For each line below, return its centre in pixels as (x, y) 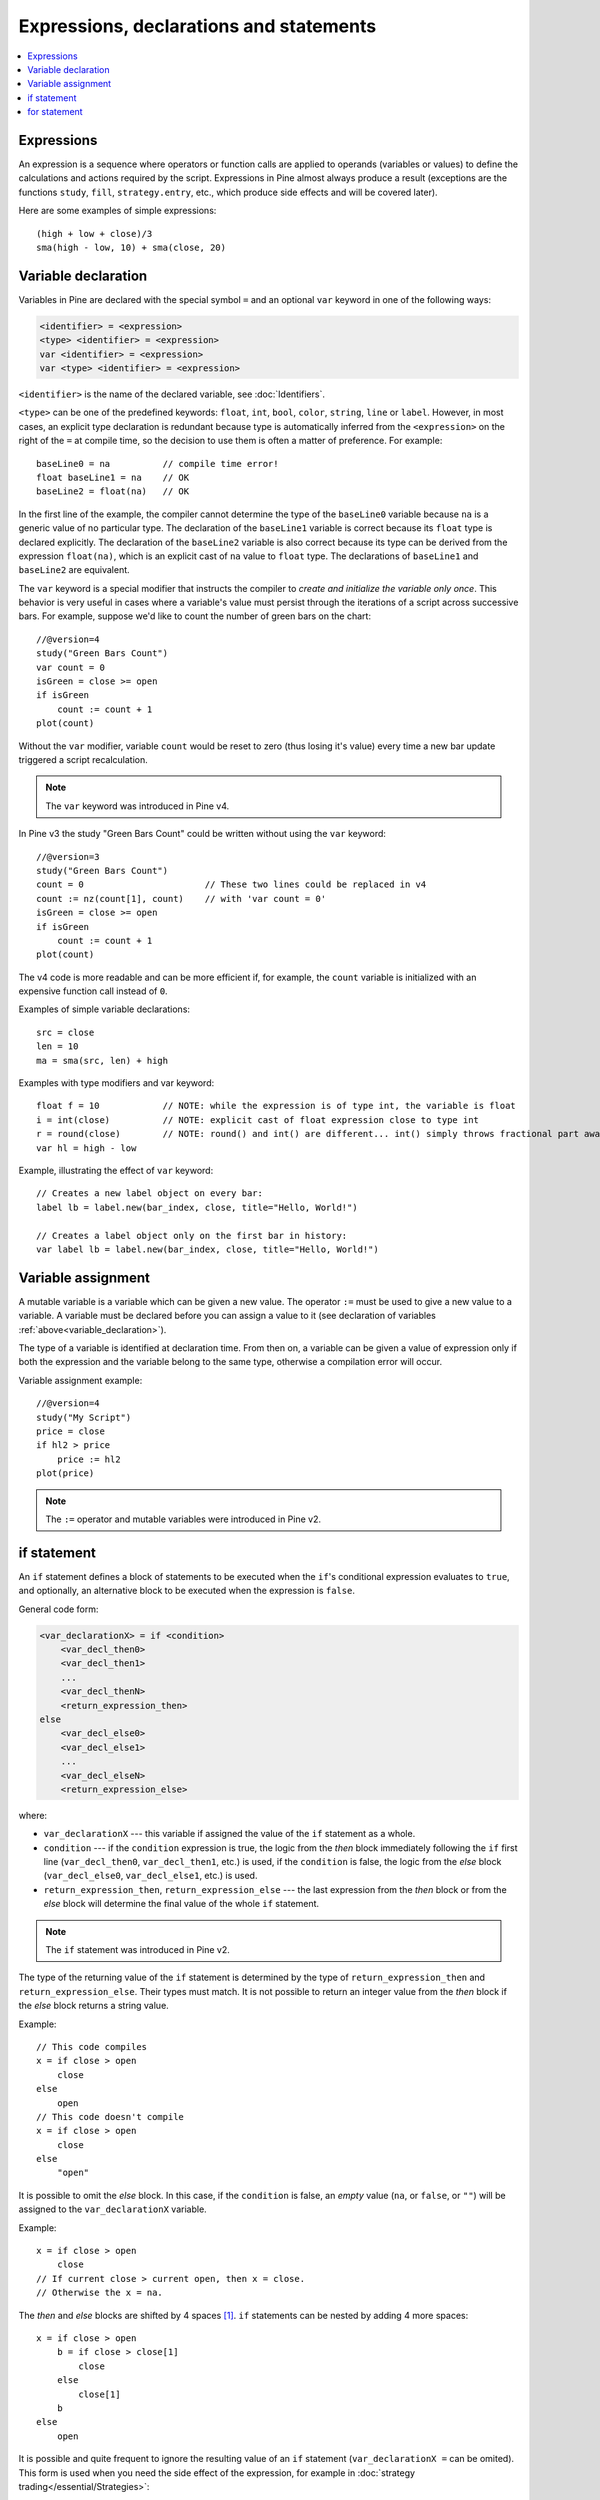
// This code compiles (92, 2046)
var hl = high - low (86, 1148)
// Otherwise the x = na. (100, 2293)
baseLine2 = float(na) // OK (113, 491)
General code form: (58, 1609)
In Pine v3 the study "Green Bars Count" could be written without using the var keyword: (202, 834)
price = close (70, 1431)
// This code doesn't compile (110, 2116)
